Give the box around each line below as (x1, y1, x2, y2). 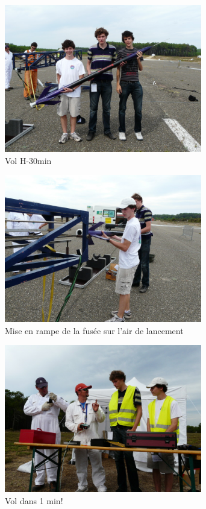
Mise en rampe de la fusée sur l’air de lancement (5, 324, 184, 337)
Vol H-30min (5, 154, 52, 166)
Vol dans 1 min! (5, 494, 63, 507)
